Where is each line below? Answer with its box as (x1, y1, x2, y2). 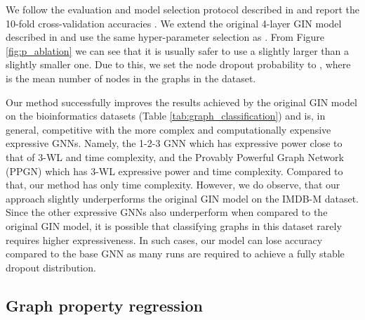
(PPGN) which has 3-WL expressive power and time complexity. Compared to (6, 163, 343, 178)
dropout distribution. (6, 260, 96, 274)
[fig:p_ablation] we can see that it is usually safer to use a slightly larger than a (6, 43, 350, 58)
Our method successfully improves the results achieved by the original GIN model (6, 94, 357, 109)
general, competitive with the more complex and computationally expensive (6, 122, 331, 136)
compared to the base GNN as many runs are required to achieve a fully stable (6, 246, 345, 261)
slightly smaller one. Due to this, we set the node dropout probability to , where (6, 57, 351, 72)
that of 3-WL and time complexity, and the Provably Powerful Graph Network (6, 149, 344, 164)
